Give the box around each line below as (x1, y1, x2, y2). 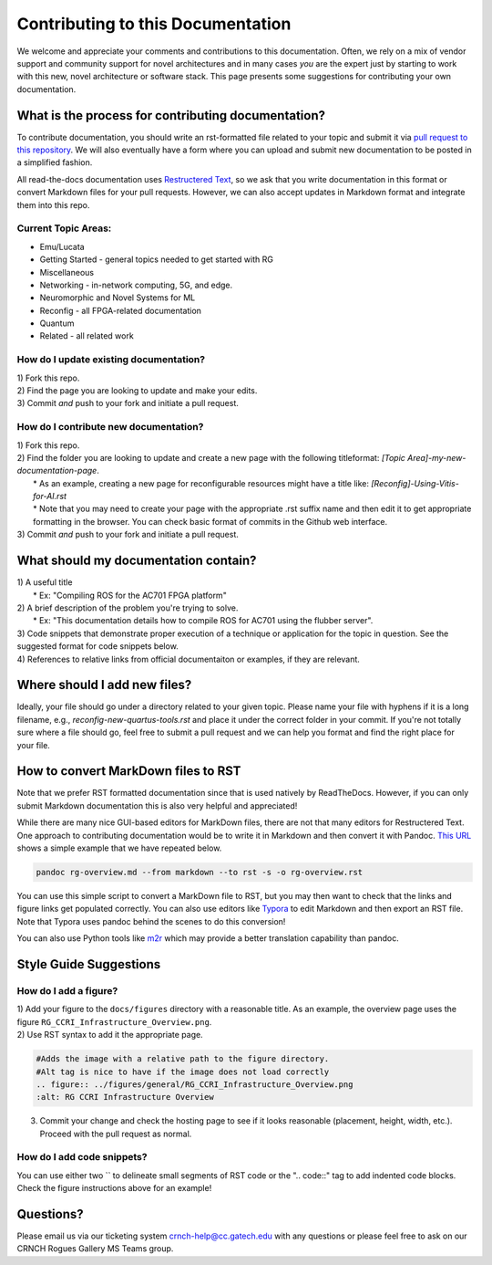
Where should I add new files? (16, 677, 192, 693)
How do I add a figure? (16, 984, 118, 997)
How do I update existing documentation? (16, 353, 205, 366)
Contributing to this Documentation (16, 14, 292, 34)
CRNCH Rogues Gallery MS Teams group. (16, 1243, 174, 1254)
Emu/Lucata (39, 241, 86, 252)
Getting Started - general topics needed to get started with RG (39, 254, 273, 265)
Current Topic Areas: (16, 222, 112, 235)
